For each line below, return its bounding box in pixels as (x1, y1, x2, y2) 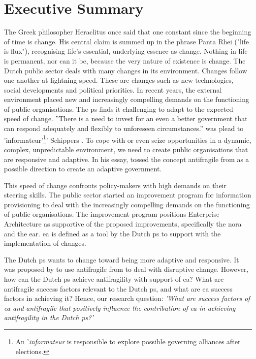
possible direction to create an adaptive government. (4, 163, 162, 174)
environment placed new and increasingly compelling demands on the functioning (4, 94, 250, 104)
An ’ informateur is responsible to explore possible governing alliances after (15, 336, 241, 346)
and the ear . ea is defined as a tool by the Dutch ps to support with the (4, 228, 221, 238)
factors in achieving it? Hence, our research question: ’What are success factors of (4, 293, 250, 303)
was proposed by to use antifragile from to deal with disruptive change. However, (4, 264, 249, 274)
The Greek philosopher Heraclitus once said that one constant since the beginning (4, 27, 252, 37)
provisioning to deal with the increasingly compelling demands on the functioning (4, 199, 250, 209)
